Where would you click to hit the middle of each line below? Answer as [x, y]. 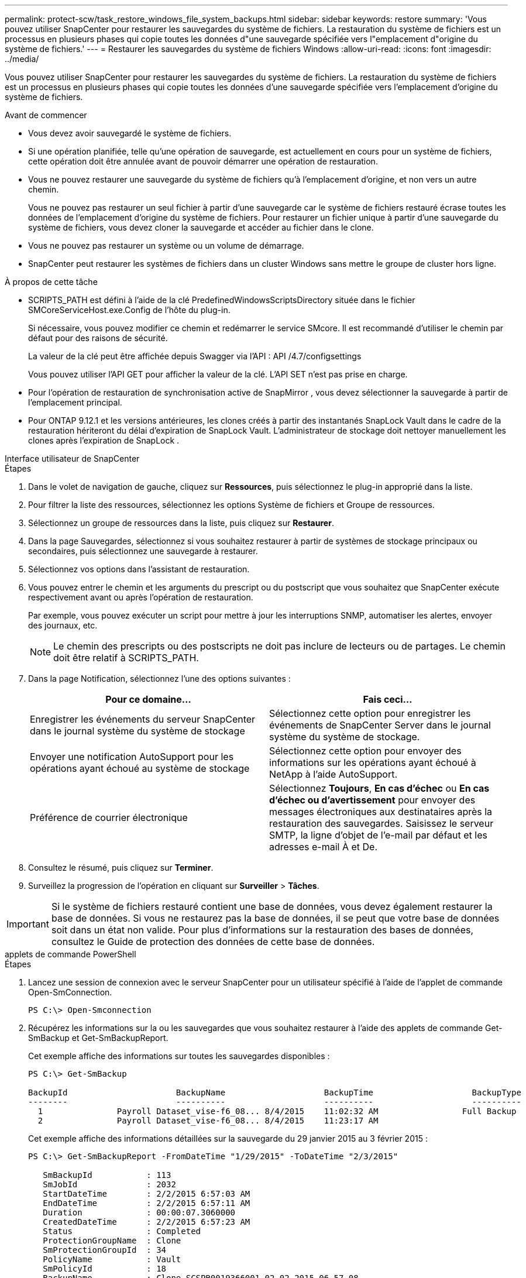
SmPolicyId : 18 [105, 1269]
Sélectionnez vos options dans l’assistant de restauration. [139, 569]
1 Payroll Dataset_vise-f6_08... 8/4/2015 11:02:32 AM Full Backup [277, 1111]
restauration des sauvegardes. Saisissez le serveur [381, 823]
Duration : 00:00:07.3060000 [139, 1212]
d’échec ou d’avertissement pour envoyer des [372, 800]
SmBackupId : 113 [107, 1175]
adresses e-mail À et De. [324, 847]
